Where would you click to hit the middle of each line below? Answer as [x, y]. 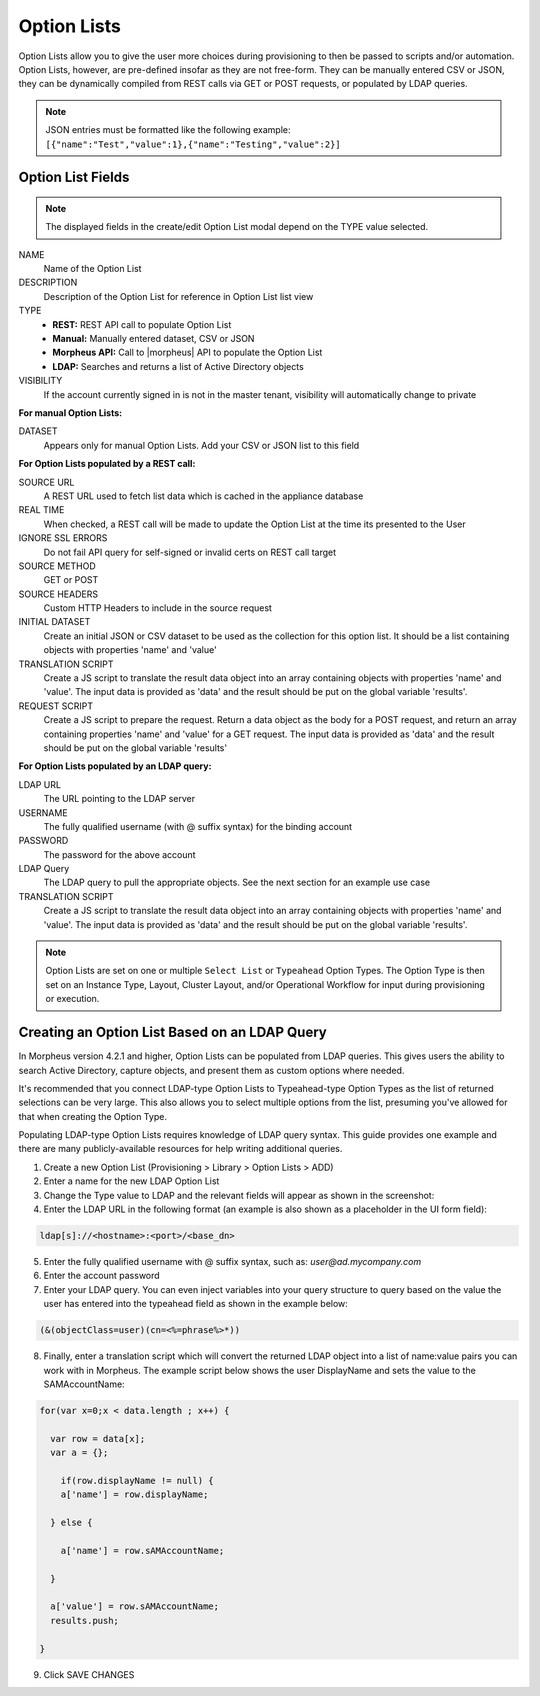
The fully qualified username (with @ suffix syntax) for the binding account [198, 826]
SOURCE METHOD [57, 566]
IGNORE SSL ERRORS [63, 538]
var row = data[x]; [98, 1438]
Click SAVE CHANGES [89, 1674]
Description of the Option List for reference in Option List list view [178, 296]
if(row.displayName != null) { [137, 1480]
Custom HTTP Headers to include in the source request [157, 608]
